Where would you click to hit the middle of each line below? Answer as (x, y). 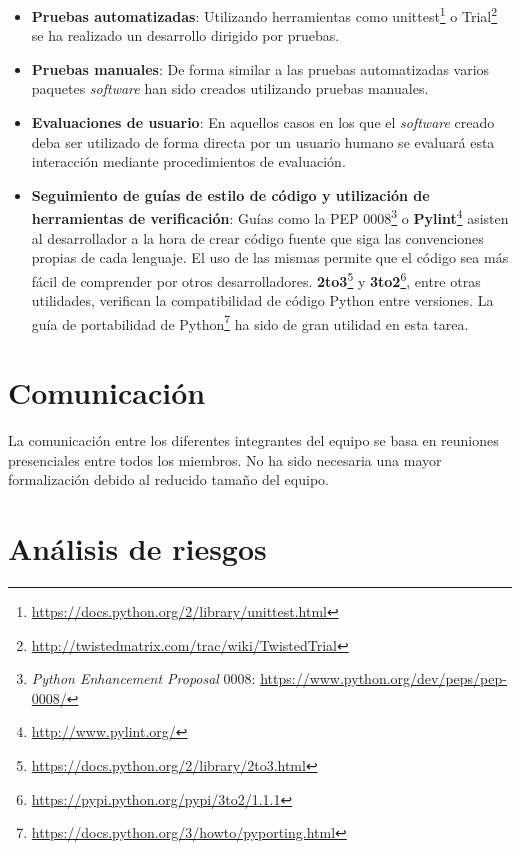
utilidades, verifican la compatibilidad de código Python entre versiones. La (262, 300)
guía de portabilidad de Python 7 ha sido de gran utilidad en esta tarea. (250, 322)
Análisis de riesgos (137, 548)
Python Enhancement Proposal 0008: (143, 678)
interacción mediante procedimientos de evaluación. (188, 161)
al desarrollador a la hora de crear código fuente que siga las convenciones (257, 237)
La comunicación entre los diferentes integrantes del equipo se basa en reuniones (253, 440)
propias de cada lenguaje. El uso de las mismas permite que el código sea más (270, 257)
